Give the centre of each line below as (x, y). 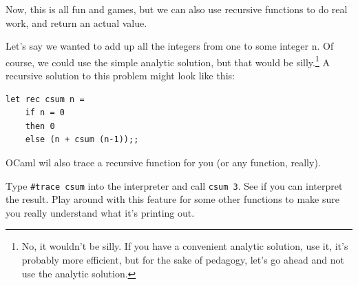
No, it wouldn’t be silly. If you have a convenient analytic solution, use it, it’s (185, 246)
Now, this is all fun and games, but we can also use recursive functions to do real (177, 9)
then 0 (40, 126)
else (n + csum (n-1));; (82, 140)
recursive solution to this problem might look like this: (120, 76)
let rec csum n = (45, 99)
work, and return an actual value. (76, 22)
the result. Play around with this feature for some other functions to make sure (172, 199)
